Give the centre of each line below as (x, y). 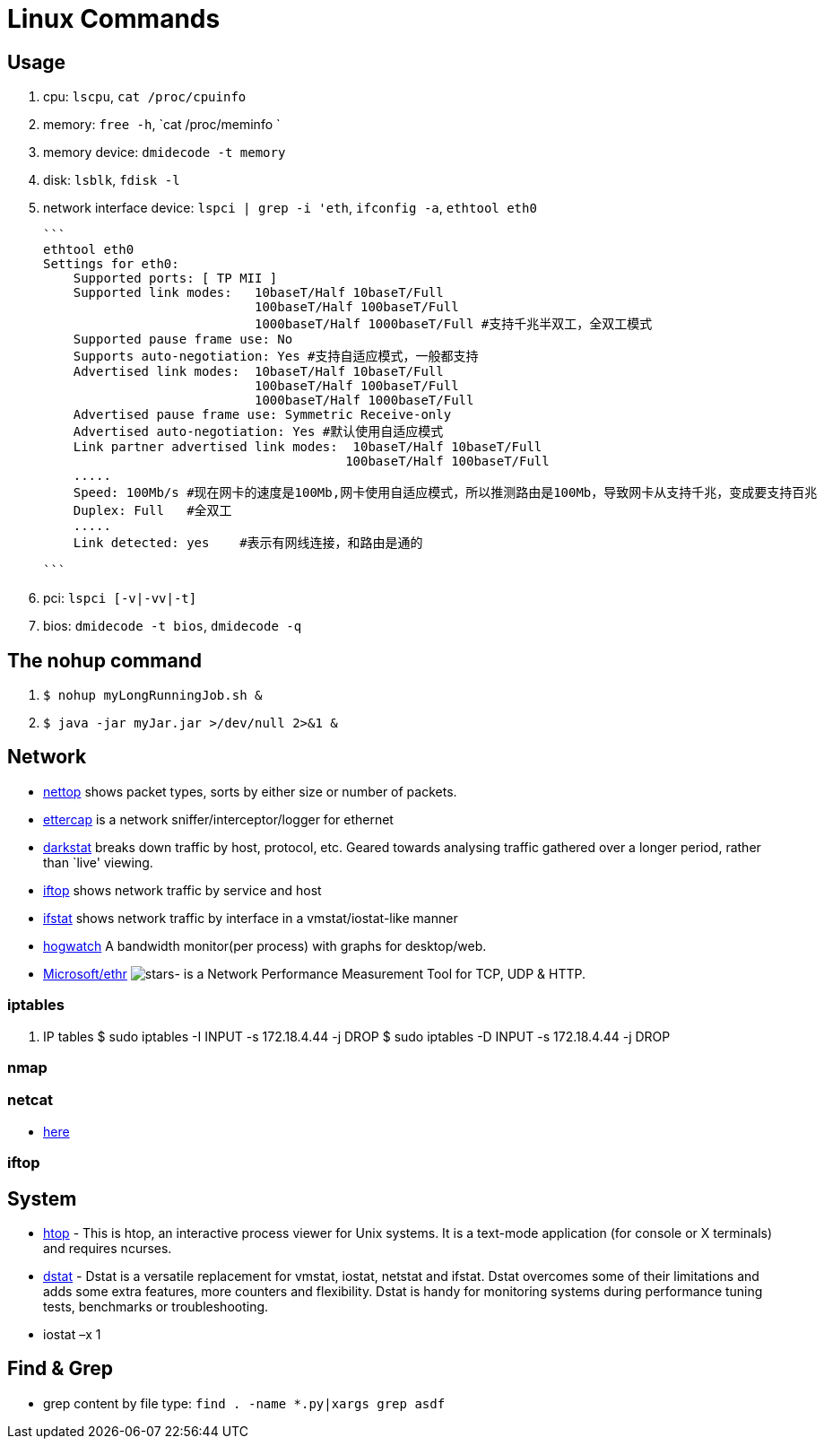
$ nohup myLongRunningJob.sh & (153, 696)
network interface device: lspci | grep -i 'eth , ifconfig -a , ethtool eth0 (290, 208)
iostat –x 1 (72, 1334)
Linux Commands (114, 19)
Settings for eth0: (111, 264)
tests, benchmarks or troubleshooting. (156, 1306)
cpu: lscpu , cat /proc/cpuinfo (145, 97)
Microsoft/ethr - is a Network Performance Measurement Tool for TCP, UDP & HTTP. (315, 973)
